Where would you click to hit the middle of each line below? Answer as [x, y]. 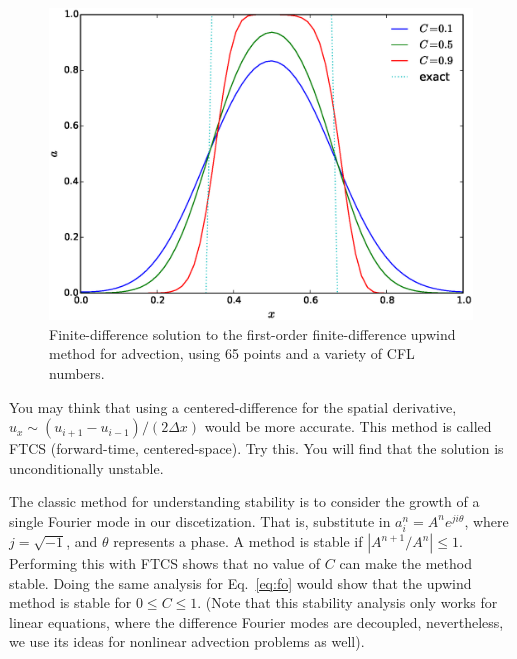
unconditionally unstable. [86, 467]
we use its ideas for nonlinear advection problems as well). [187, 641]
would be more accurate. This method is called [348, 426]
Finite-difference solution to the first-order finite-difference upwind [252, 333]
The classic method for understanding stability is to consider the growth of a [244, 501]
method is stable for [70, 602]
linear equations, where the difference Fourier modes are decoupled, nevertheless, [256, 621]
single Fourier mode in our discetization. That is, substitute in [200, 520]
